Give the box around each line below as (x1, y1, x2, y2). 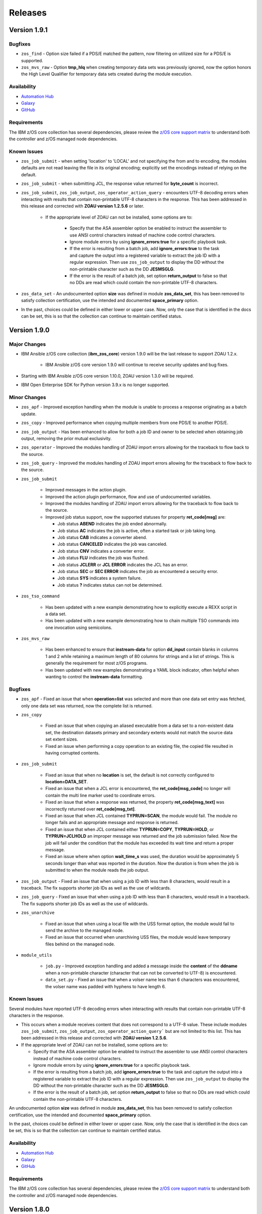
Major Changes (9, 340, 46, 347)
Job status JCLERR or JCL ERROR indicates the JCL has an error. (57, 561, 189, 568)
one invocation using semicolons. (45, 624, 113, 630)
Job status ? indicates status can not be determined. (57, 582, 163, 588)
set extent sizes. (45, 736, 79, 742)
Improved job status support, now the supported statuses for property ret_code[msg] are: (45, 514, 226, 520)
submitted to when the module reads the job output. (45, 867, 149, 873)
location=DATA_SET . (45, 779, 88, 785)
